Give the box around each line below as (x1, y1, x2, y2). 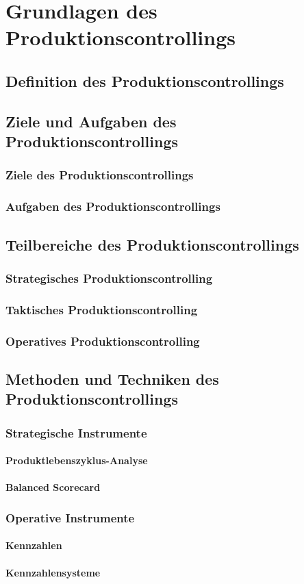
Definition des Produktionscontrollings (5, 70, 284, 91)
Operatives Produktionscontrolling (5, 332, 200, 349)
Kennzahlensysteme (5, 565, 101, 579)
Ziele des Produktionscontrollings (5, 166, 194, 183)
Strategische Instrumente (5, 424, 147, 441)
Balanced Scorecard (5, 480, 101, 494)
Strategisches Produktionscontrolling (5, 269, 213, 286)
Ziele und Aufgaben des (5, 110, 177, 131)
